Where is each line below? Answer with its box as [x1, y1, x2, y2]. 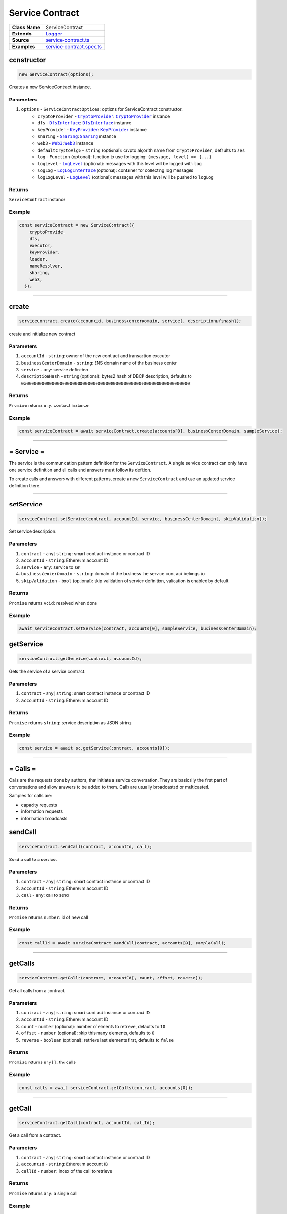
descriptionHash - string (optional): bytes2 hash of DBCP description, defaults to [21, 373, 192, 379]
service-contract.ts [46, 36, 90, 43]
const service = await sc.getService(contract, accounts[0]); [19, 745, 170, 751]
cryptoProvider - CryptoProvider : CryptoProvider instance [37, 113, 170, 119]
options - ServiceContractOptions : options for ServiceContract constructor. [21, 106, 183, 112]
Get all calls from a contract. [9, 987, 65, 993]
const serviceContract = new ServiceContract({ [19, 222, 134, 228]
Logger [46, 30, 63, 37]
